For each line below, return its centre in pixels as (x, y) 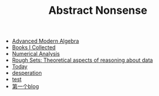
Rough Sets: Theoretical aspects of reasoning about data (82, 60)
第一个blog (25, 86)
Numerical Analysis (36, 54)
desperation (27, 73)
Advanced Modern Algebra (45, 41)
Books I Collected (34, 47)
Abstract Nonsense (98, 10)
